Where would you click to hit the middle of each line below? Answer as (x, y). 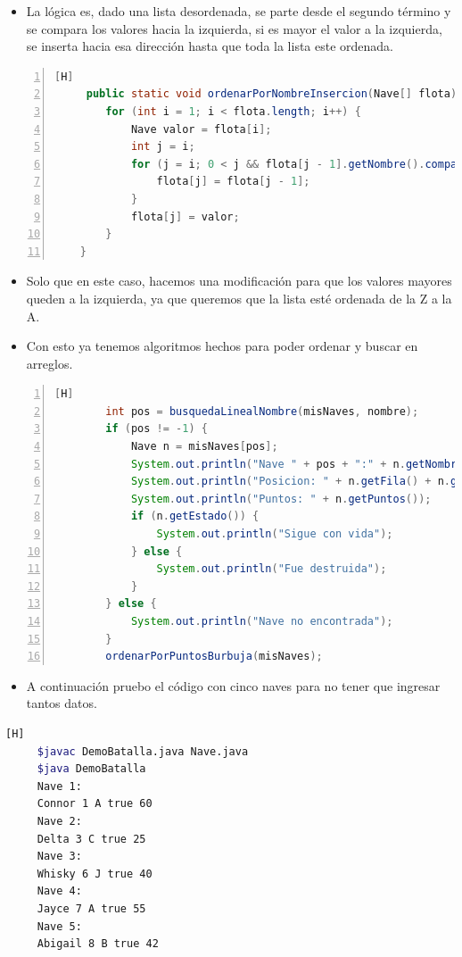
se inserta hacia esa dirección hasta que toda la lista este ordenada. (210, 46)
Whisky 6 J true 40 (95, 874)
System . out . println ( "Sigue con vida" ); (275, 534)
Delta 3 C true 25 (91, 839)
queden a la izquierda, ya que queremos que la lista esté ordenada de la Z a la (239, 298)
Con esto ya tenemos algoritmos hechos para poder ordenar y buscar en (222, 346)
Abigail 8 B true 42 (98, 944)
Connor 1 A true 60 (95, 804)
